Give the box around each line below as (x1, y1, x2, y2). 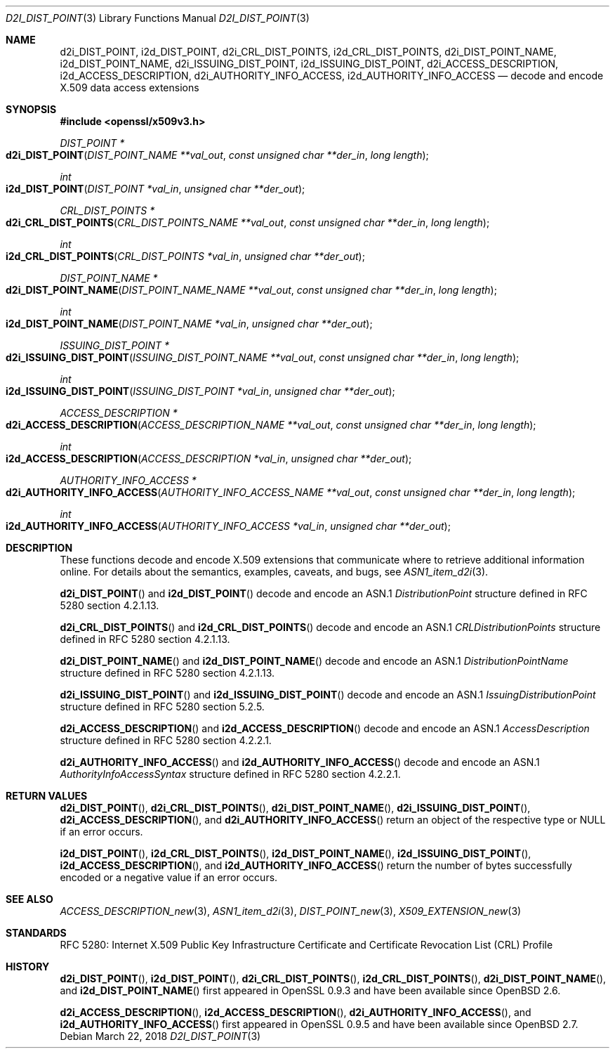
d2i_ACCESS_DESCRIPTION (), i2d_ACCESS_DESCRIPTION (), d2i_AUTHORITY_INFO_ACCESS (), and (60, 1006, 531, 1018)
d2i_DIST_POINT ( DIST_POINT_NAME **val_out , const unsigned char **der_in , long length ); (6, 149, 429, 161)
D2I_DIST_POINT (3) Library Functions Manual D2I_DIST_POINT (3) (6, 12, 310, 24)
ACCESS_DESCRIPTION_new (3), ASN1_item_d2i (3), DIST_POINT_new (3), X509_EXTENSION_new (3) (60, 905, 522, 917)
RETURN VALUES (6, 790, 88, 802)
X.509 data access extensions (60, 82, 199, 93)
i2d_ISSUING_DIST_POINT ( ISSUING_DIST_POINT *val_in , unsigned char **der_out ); (6, 385, 395, 397)
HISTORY (6, 961, 50, 972)
